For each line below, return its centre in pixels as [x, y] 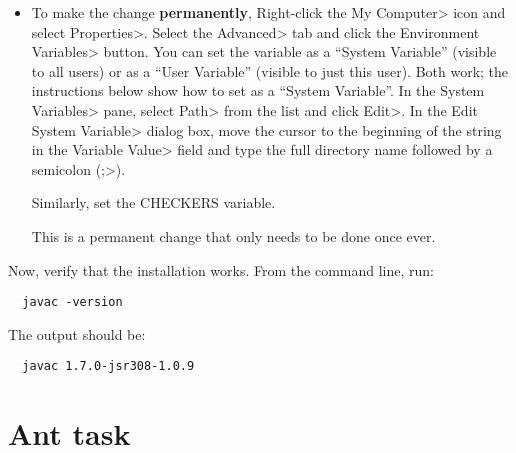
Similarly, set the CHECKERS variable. [153, 202]
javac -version [72, 302]
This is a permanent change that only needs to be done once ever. [233, 235]
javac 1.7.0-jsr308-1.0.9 [108, 366]
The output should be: [77, 333]
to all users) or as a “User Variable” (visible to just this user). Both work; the [270, 70]
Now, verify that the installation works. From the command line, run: [221, 269]
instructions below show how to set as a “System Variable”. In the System [258, 90]
